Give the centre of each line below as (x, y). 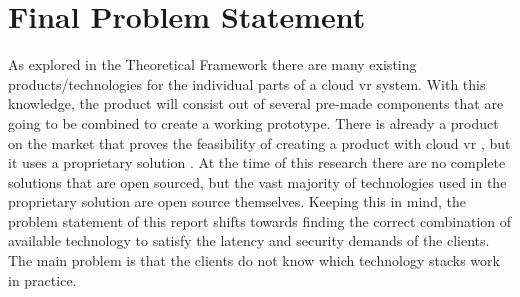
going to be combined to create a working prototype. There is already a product (253, 122)
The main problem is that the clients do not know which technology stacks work (254, 260)
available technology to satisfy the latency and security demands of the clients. (249, 240)
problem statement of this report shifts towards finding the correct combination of (260, 220)
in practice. (42, 279)
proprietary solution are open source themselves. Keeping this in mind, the (237, 201)
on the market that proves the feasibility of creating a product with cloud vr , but (259, 142)
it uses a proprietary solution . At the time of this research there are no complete (257, 162)
